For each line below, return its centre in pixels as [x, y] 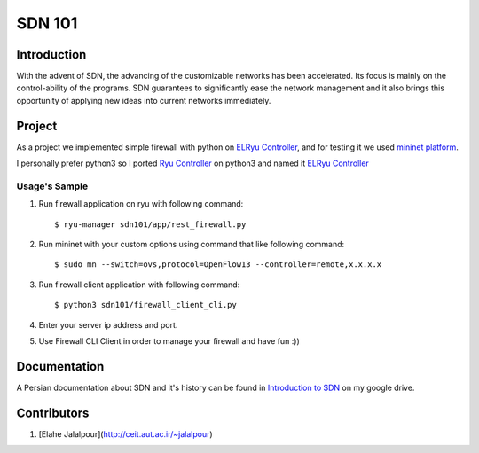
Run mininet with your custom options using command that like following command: [192, 245]
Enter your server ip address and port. [108, 324]
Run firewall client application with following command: [139, 285]
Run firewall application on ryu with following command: [141, 204]
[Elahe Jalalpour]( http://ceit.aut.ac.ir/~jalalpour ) [126, 433]
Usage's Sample [52, 186]
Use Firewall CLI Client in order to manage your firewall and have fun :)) [169, 341]
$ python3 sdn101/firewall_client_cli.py [145, 305]
